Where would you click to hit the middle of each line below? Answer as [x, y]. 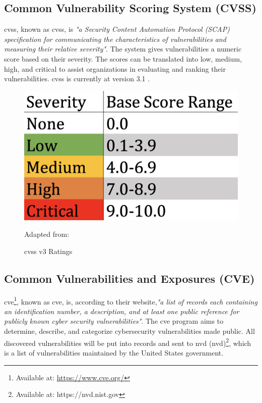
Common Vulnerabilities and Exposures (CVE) [129, 278]
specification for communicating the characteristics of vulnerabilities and [115, 39]
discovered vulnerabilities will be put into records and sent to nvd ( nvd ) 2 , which [128, 342]
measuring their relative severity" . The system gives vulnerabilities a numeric [123, 49]
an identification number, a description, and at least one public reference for [122, 311]
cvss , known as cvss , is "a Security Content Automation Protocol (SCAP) [117, 29]
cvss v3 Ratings [48, 251]
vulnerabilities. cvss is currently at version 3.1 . [77, 79]
